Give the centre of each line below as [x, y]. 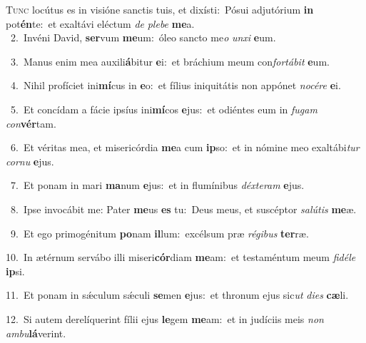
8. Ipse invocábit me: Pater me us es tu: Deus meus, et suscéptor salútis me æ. [183, 209]
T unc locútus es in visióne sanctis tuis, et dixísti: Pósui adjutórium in [160, 9]
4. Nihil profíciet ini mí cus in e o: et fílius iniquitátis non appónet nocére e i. [176, 85]
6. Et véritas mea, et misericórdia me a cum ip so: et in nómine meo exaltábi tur [185, 147]
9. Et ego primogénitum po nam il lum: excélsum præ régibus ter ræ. [159, 233]
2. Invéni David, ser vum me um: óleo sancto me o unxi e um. [143, 37]
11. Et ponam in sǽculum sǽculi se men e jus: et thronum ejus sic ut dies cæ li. [177, 295]
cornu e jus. [30, 161]
